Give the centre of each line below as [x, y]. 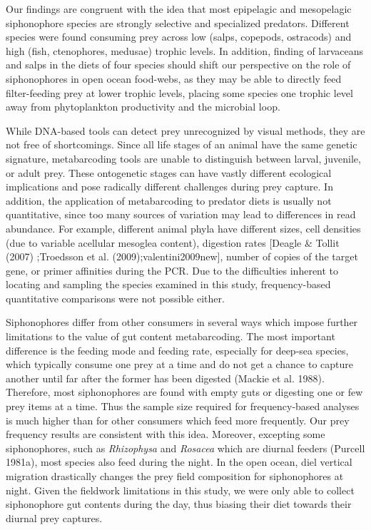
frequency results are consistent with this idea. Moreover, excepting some [166, 434]
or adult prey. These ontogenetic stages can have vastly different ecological [169, 172]
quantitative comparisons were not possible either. [115, 298]
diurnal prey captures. [54, 518]
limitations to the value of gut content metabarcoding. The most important [171, 336]
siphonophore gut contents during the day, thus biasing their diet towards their [179, 504]
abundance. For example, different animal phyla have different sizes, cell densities [183, 228]
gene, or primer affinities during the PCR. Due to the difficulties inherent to [172, 270]
